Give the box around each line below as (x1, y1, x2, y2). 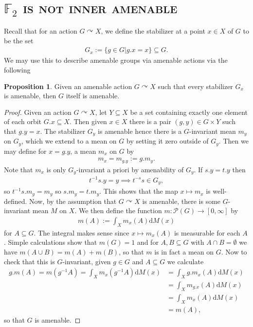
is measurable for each (174, 227, 240, 237)
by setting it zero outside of (126, 136, 209, 146)
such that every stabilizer (158, 81, 233, 91)
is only (46, 164, 66, 174)
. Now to (221, 246, 247, 256)
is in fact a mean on (154, 246, 214, 256)
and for (137, 237, 159, 247)
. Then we (218, 136, 249, 146)
